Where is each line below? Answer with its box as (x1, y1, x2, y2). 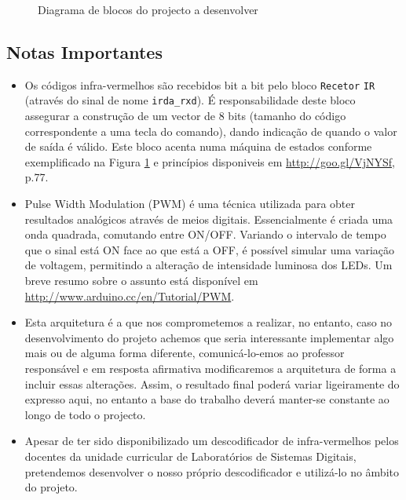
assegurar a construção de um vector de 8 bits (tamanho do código (24, 108, 346, 124)
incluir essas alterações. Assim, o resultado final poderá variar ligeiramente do (24, 375, 400, 392)
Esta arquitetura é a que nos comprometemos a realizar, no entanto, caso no (24, 314, 393, 330)
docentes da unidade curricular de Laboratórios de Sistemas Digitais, (24, 447, 357, 464)
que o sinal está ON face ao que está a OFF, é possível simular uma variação (24, 241, 395, 257)
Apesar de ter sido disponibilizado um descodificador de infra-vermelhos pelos (24, 432, 399, 449)
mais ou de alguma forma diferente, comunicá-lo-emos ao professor (24, 345, 345, 361)
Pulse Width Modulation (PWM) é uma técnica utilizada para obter (24, 195, 356, 212)
